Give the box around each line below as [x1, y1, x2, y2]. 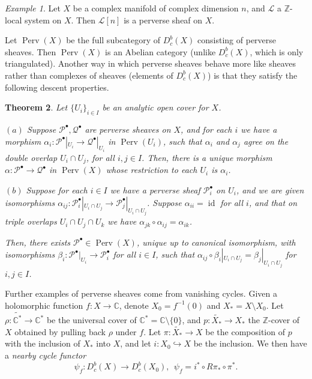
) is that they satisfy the [208, 68, 298, 81]
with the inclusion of [5, 337, 80, 350]
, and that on [248, 196, 298, 208]
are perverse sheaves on [85, 123, 171, 135]
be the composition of [205, 325, 285, 338]
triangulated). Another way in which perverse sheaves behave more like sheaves [5, 57, 296, 70]
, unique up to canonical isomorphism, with [136, 235, 296, 248]
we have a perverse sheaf [110, 184, 200, 196]
